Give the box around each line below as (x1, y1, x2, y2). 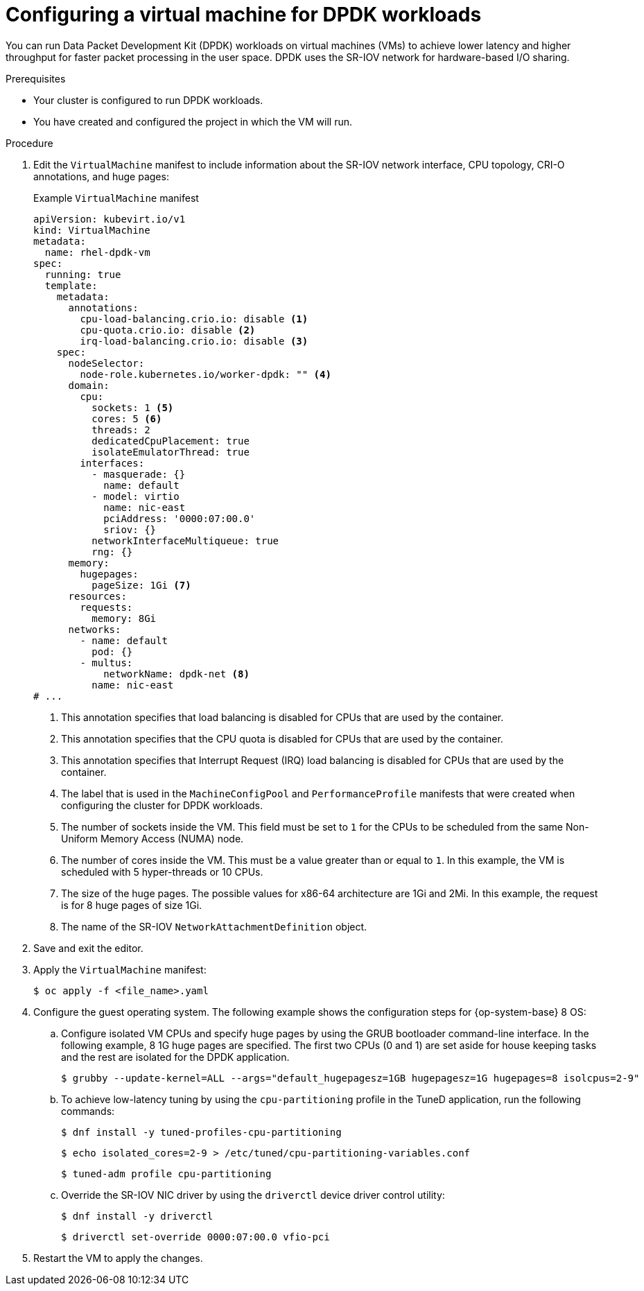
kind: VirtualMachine (33, 224, 150, 236)
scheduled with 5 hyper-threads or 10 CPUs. (61, 865, 263, 878)
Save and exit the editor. (33, 942, 143, 954)
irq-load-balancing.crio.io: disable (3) (80, 335, 308, 347)
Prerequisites (6, 72, 66, 85)
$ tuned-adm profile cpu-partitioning (61, 1168, 272, 1179)
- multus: (80, 657, 133, 668)
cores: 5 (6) (92, 413, 162, 424)
